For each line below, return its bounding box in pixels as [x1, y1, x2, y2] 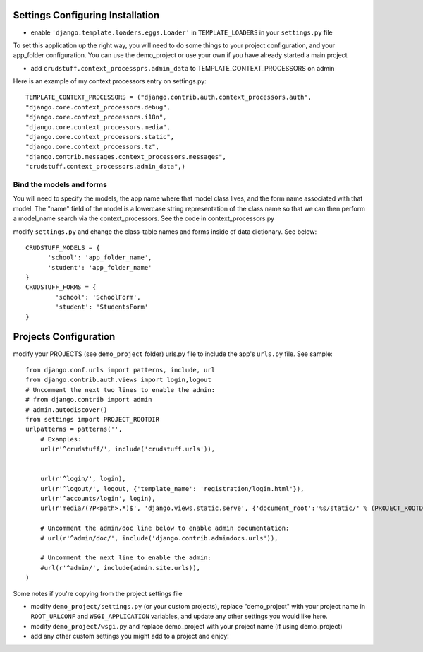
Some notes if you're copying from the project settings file [13, 589, 183, 598]
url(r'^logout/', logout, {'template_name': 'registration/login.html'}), [39, 485, 305, 492]
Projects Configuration [13, 331, 116, 343]
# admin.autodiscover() [25, 405, 108, 413]
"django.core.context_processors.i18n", [25, 113, 167, 121]
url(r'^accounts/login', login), [39, 494, 157, 503]
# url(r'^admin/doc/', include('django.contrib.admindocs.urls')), [39, 534, 278, 542]
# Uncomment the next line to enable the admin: [39, 554, 211, 562]
